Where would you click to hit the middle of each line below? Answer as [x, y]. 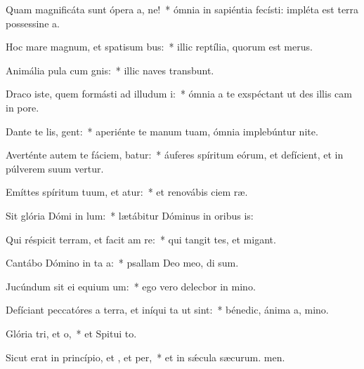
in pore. [22, 107]
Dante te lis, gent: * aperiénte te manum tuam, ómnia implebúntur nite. [162, 131]
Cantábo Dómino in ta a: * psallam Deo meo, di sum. [122, 263]
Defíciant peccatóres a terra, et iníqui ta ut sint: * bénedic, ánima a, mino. [167, 310]
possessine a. [33, 23]
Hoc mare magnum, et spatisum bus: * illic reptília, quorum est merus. [159, 47]
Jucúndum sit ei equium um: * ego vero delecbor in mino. [131, 286]
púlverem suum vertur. [55, 168]
